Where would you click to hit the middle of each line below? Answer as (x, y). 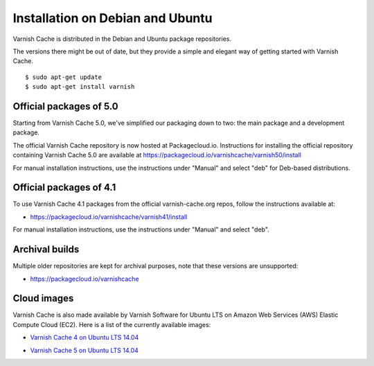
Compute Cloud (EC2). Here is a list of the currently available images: (112, 324)
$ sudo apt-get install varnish (80, 87)
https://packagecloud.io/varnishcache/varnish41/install (109, 217)
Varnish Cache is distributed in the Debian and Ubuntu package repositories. (122, 39)
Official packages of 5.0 (66, 106)
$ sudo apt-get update (64, 77)
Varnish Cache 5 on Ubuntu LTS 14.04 (84, 350)
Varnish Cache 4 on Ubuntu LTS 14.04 (84, 338)
